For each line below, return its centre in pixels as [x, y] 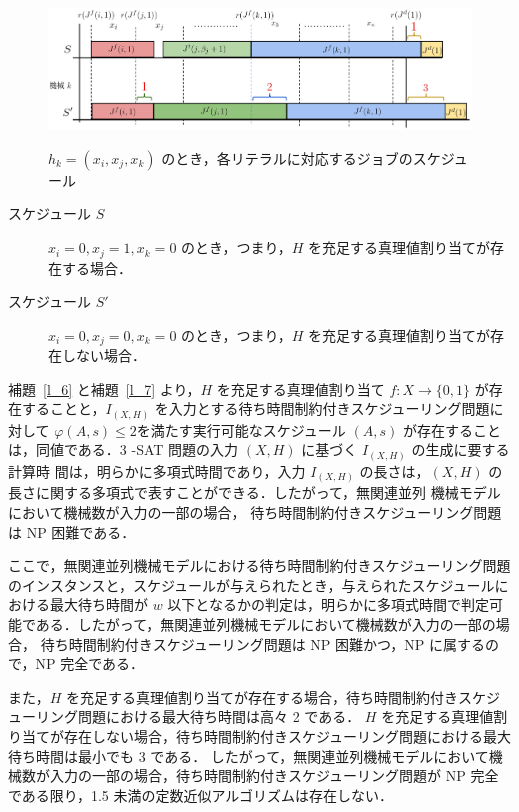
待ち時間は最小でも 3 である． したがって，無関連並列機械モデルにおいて [248, 755]
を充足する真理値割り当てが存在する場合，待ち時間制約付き [262, 696]
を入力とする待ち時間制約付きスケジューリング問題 [322, 408]
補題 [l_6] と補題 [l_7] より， [104, 388]
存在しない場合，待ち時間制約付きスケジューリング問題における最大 [287, 736]
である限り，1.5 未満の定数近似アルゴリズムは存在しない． [201, 794]
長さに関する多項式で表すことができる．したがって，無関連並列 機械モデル [254, 492]
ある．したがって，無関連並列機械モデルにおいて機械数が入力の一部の [265, 624]
